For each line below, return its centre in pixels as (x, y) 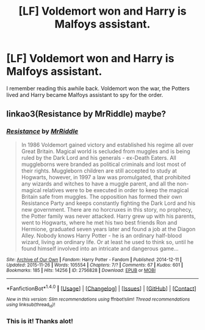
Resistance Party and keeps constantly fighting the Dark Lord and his (108, 203)
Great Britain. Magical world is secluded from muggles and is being (106, 151)
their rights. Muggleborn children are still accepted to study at (99, 170)
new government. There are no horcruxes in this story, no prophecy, (107, 209)
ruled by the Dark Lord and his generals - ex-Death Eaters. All (99, 157)
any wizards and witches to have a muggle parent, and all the (98, 184)
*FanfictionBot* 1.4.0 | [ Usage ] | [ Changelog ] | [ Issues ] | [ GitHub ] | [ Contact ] (101, 288)
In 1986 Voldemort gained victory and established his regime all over (107, 145)
